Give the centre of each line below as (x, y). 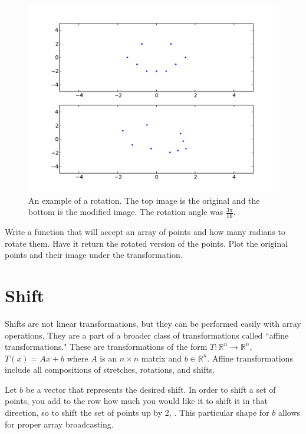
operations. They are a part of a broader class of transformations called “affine (147, 335)
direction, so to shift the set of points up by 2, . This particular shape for (137, 413)
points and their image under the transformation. (94, 255)
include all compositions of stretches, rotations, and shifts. (110, 370)
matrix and (161, 358)
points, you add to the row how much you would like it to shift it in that (136, 401)
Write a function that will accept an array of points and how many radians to (145, 232)
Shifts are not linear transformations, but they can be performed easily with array (153, 323)
